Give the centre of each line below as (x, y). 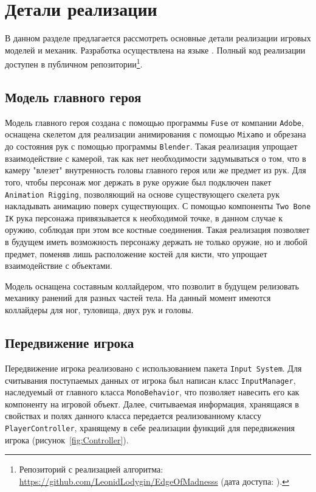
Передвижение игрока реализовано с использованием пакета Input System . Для (153, 368)
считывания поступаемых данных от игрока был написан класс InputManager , (150, 380)
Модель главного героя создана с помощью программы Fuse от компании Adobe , (154, 122)
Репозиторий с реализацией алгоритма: (91, 469)
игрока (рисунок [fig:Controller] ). (67, 439)
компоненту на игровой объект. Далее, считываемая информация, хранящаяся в (152, 404)
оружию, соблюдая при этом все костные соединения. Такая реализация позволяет (157, 230)
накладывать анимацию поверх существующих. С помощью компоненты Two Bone (158, 206)
